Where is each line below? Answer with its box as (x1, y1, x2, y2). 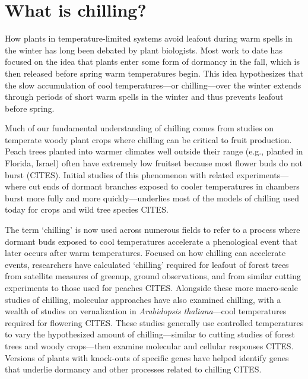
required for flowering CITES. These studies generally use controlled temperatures (5, 316, 304, 329)
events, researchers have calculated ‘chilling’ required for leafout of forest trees (5, 258, 289, 270)
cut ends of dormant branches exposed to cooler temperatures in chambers (28, 180, 300, 192)
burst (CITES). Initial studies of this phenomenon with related (5, 168, 234, 181)
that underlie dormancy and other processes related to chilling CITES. (5, 363, 262, 375)
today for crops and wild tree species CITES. (5, 203, 169, 216)
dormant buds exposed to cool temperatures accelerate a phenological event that (5, 235, 298, 247)
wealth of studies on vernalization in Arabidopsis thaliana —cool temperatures (5, 305, 287, 317)
